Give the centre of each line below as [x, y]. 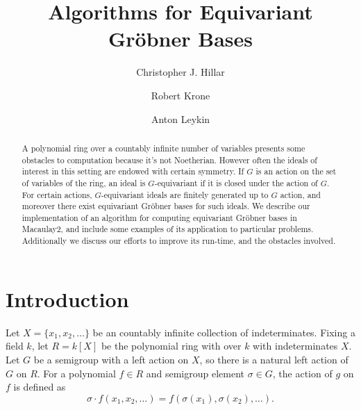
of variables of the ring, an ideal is [84, 182]
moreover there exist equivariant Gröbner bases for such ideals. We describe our [166, 206]
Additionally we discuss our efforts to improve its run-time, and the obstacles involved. [179, 241]
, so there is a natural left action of [274, 359]
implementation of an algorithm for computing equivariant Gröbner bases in [159, 217]
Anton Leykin [180, 118]
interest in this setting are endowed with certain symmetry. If [133, 171]
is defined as [40, 387]
